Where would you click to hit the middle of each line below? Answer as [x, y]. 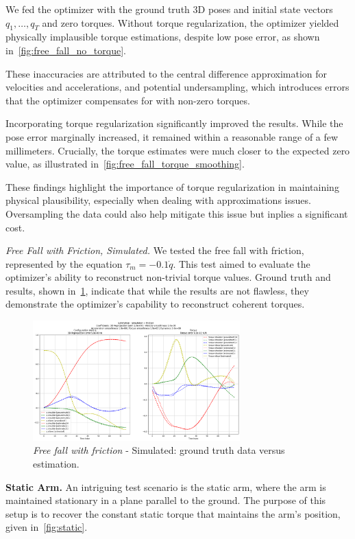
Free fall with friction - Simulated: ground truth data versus [159, 450]
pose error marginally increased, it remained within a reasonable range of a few [172, 136]
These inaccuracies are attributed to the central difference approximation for [167, 73]
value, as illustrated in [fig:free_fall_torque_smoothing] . [125, 164]
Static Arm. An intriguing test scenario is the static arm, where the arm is [166, 486]
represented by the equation [64, 263]
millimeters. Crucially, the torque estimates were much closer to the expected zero [178, 150]
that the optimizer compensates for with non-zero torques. [128, 100]
